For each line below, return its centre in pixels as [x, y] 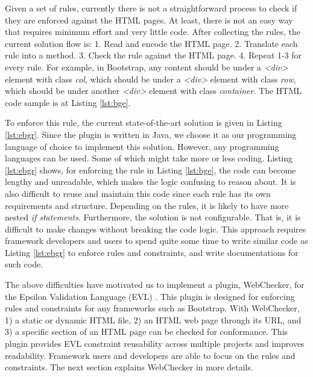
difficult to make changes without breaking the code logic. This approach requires [156, 229]
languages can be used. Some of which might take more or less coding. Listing [149, 158]
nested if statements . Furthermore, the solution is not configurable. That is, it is [153, 217]
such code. [24, 264]
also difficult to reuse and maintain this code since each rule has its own [138, 193]
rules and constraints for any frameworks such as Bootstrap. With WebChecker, [152, 308]
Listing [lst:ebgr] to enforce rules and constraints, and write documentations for [152, 252]
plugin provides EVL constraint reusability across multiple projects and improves [155, 344]
